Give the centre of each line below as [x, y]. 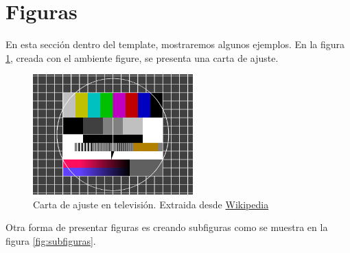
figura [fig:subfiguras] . [51, 240]
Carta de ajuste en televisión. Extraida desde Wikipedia [151, 204]
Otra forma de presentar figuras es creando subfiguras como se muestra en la [167, 227]
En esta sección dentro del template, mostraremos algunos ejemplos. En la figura [175, 44]
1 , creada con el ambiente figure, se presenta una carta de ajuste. [142, 57]
